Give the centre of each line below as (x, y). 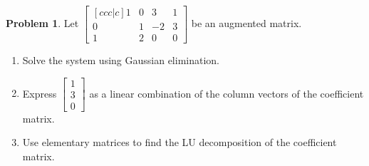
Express (40, 93)
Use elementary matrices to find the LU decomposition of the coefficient (180, 142)
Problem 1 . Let (42, 23)
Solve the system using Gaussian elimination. (121, 60)
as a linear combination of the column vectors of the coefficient (227, 93)
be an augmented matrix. (246, 23)
